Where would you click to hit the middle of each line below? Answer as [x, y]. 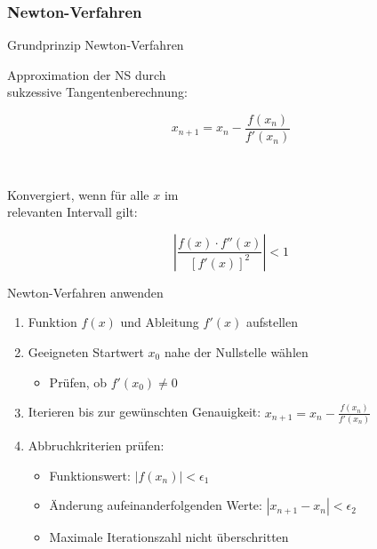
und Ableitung [160, 322]
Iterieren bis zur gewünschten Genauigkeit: [144, 412]
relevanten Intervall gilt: [72, 212]
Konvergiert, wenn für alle [78, 194]
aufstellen [272, 322]
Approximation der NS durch [87, 74]
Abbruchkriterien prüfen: [96, 445]
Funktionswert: [90, 475]
